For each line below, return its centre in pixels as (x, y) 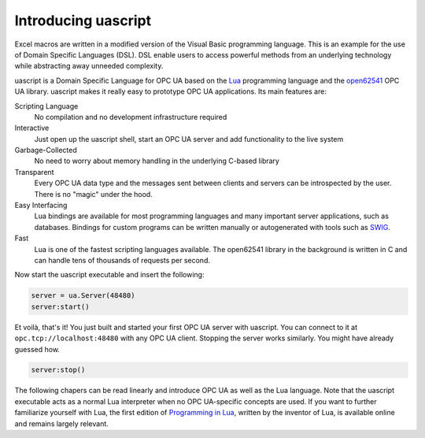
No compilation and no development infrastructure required (131, 117)
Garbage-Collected (46, 150)
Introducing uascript (83, 20)
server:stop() (58, 370)
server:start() (60, 306)
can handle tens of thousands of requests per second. (122, 260)
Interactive (32, 128)
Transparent (34, 172)
